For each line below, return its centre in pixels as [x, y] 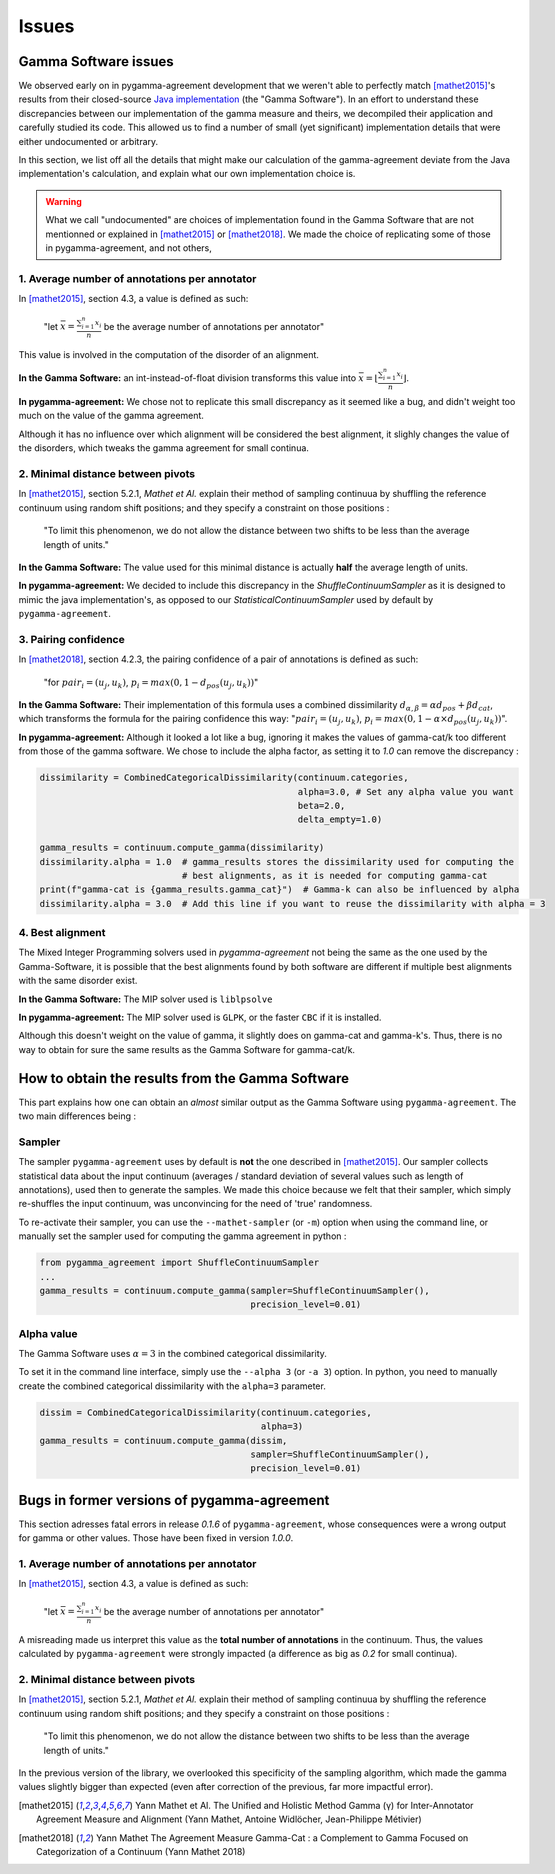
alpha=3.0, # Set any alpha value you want [406, 791]
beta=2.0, [321, 805]
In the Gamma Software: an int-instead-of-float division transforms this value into [187, 377]
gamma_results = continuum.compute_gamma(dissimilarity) [182, 848]
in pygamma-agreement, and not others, [128, 247]
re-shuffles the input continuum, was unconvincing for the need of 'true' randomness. [195, 1204]
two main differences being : [77, 1116]
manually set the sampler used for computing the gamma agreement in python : [182, 1236]
